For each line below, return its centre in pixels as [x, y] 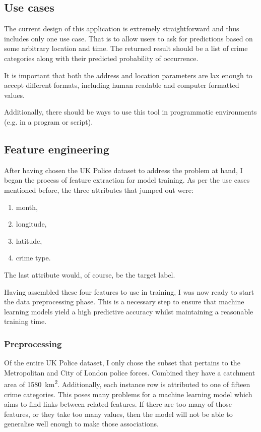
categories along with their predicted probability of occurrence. [101, 58]
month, [27, 207]
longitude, [31, 224]
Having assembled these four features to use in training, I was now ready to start [129, 291]
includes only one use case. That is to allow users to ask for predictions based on [128, 38]
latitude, [29, 240]
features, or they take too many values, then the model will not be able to [118, 414]
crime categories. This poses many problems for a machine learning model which [128, 394]
